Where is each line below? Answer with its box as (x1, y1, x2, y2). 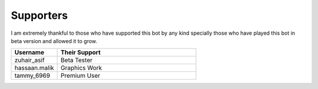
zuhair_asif (14, 56, 45, 64)
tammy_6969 (14, 71, 50, 80)
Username (14, 48, 44, 57)
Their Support (61, 48, 101, 57)
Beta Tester (61, 56, 92, 64)
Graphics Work (61, 64, 102, 72)
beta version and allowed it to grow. (11, 37, 97, 44)
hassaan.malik (14, 64, 54, 72)
